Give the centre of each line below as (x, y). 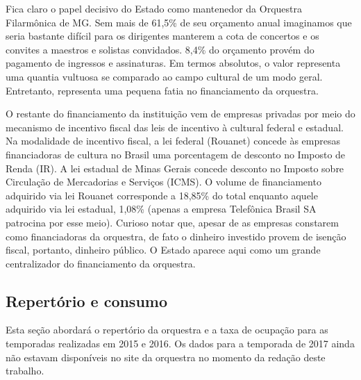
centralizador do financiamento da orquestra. (101, 263)
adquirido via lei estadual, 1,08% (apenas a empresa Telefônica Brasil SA (161, 209)
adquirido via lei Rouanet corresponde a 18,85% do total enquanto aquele (162, 195)
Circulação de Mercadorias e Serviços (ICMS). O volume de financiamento (163, 182)
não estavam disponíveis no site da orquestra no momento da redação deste (166, 357)
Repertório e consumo (87, 300)
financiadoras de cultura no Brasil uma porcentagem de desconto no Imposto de (176, 154)
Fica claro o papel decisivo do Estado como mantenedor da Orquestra (154, 8)
